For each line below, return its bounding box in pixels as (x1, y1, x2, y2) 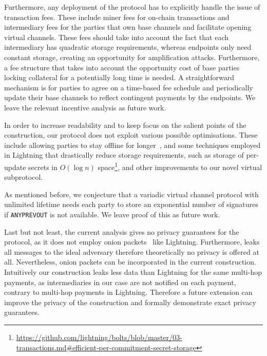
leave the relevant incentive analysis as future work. (4, 102, 166, 113)
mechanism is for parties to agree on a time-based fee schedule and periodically (4, 82, 253, 92)
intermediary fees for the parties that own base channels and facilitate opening (4, 22, 252, 32)
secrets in (28, 161, 58, 172)
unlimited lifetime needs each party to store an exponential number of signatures (4, 199, 258, 210)
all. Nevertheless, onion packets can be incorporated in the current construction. (4, 256, 256, 267)
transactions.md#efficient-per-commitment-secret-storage (16, 342, 196, 352)
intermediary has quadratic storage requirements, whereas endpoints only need (4, 42, 252, 52)
